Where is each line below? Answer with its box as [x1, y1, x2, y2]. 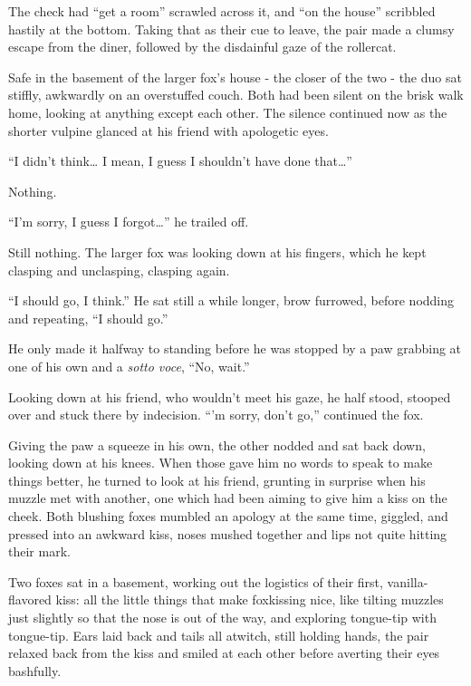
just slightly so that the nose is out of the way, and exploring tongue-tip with [8, 608, 437, 627]
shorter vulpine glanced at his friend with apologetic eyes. [8, 121, 329, 140]
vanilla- [387, 572, 428, 591]
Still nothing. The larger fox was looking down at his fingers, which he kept [8, 242, 427, 261]
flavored [8, 590, 52, 609]
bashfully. [8, 661, 62, 680]
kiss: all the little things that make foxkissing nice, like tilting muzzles [55, 590, 444, 609]
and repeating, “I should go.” [8, 308, 168, 327]
